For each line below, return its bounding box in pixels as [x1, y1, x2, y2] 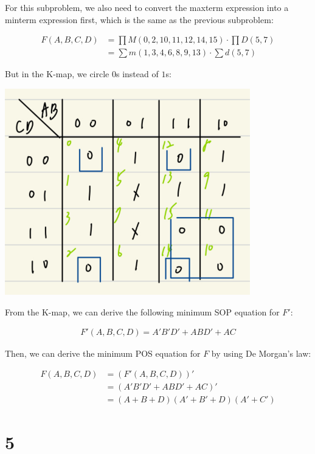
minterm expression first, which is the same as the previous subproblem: [5, 13, 274, 26]
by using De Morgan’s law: [211, 347, 311, 360]
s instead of [116, 67, 159, 80]
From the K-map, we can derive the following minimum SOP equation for [5, 305, 280, 318]
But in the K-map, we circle [5, 67, 109, 80]
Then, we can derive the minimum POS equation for [5, 347, 201, 360]
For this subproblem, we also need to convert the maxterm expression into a [5, 1, 289, 13]
